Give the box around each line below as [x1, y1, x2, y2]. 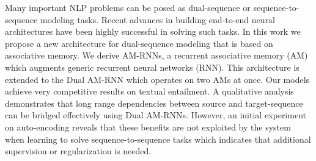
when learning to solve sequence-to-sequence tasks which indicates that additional [5, 132, 311, 145]
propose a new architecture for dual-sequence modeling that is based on [5, 37, 273, 49]
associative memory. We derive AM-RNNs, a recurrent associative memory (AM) [5, 49, 308, 62]
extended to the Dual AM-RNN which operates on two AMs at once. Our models [5, 73, 310, 85]
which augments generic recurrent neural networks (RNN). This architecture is [5, 60, 299, 73]
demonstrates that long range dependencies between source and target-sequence [5, 96, 303, 109]
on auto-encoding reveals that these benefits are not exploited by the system [5, 120, 291, 133]
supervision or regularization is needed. [5, 145, 152, 157]
